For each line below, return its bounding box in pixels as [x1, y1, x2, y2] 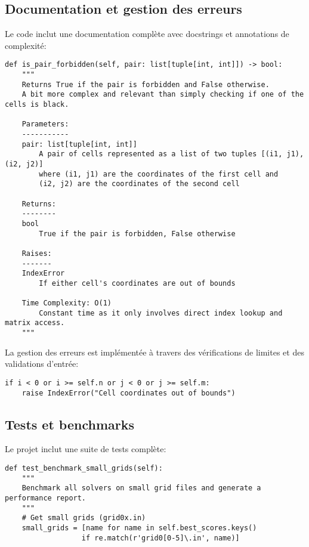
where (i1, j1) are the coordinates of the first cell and [39, 169, 279, 178]
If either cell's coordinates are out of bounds [39, 279, 236, 288]
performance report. [5, 494, 86, 503]
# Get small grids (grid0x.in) [21, 514, 146, 523]
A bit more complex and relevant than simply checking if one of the [21, 90, 304, 99]
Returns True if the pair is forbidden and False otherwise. [21, 80, 270, 89]
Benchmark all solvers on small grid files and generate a [21, 484, 261, 493]
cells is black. [5, 100, 69, 109]
